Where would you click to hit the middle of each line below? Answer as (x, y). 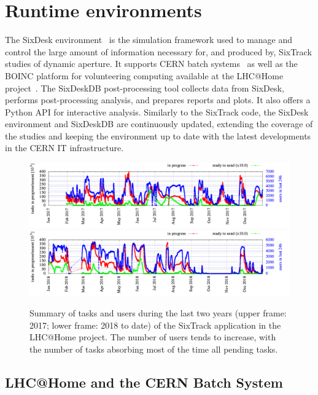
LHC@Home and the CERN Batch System (144, 382)
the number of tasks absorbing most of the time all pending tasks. (154, 349)
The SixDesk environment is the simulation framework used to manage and (149, 40)
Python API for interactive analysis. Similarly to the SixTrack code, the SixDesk (157, 111)
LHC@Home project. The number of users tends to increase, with (153, 337)
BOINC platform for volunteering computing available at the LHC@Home (144, 75)
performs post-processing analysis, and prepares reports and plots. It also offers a (158, 100)
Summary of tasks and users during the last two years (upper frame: (158, 313)
